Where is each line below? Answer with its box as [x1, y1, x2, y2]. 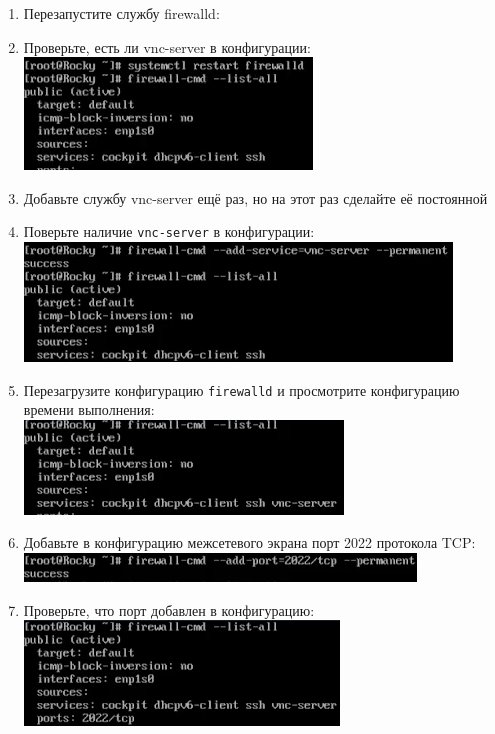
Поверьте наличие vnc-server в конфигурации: [23, 221, 315, 242]
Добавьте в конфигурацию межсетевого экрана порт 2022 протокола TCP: [23, 532, 476, 553]
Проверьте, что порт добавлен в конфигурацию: [23, 599, 315, 620]
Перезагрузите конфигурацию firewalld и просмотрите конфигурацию [23, 379, 460, 400]
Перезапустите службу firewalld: [23, 3, 220, 23]
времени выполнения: [23, 399, 155, 420]
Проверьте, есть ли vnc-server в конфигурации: [23, 36, 311, 57]
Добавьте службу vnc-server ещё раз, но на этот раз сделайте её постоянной [23, 187, 488, 208]
